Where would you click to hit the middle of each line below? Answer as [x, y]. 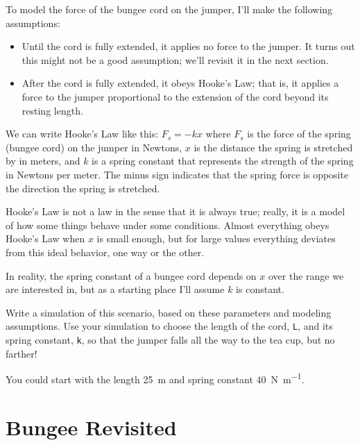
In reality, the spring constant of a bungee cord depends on [131, 275]
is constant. [260, 289]
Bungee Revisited [91, 427]
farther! [22, 353]
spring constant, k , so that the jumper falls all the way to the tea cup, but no [170, 339]
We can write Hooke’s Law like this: [82, 134]
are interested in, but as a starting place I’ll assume [115, 289]
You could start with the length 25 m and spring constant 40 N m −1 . [155, 378]
